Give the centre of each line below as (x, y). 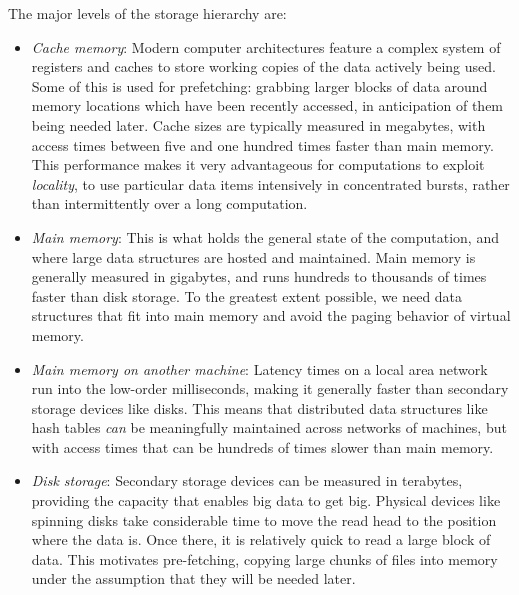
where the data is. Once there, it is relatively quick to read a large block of (261, 539)
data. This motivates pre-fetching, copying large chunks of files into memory (264, 558)
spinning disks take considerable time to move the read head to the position (264, 519)
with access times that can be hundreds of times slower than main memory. (262, 446)
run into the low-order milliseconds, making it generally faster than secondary (270, 388)
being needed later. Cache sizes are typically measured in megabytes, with (258, 124)
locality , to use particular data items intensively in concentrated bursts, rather (270, 183)
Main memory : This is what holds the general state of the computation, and (265, 236)
